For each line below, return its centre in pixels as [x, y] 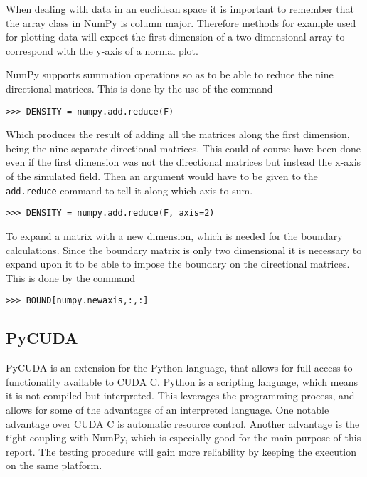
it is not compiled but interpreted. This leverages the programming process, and [180, 395]
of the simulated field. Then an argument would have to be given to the [162, 176]
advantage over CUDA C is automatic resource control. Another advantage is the [183, 423]
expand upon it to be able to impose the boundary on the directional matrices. [178, 264]
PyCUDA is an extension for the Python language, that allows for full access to [179, 368]
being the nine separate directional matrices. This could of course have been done [183, 148]
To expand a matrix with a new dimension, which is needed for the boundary [174, 235]
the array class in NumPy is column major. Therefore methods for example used [181, 22]
